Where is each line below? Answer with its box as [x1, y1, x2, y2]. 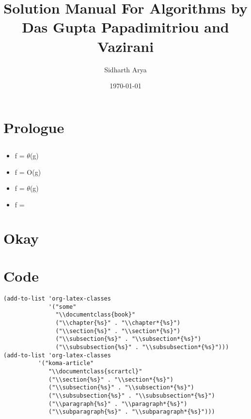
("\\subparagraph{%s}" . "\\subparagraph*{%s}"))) [48, 408, 215, 416]
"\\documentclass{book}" [55, 311, 136, 318]
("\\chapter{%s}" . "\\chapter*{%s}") [55, 319, 181, 327]
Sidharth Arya [104, 64, 147, 74]
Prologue [3, 117, 64, 137]
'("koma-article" [38, 360, 94, 367]
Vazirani [97, 36, 154, 56]
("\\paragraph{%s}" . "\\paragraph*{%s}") [48, 400, 188, 407]
